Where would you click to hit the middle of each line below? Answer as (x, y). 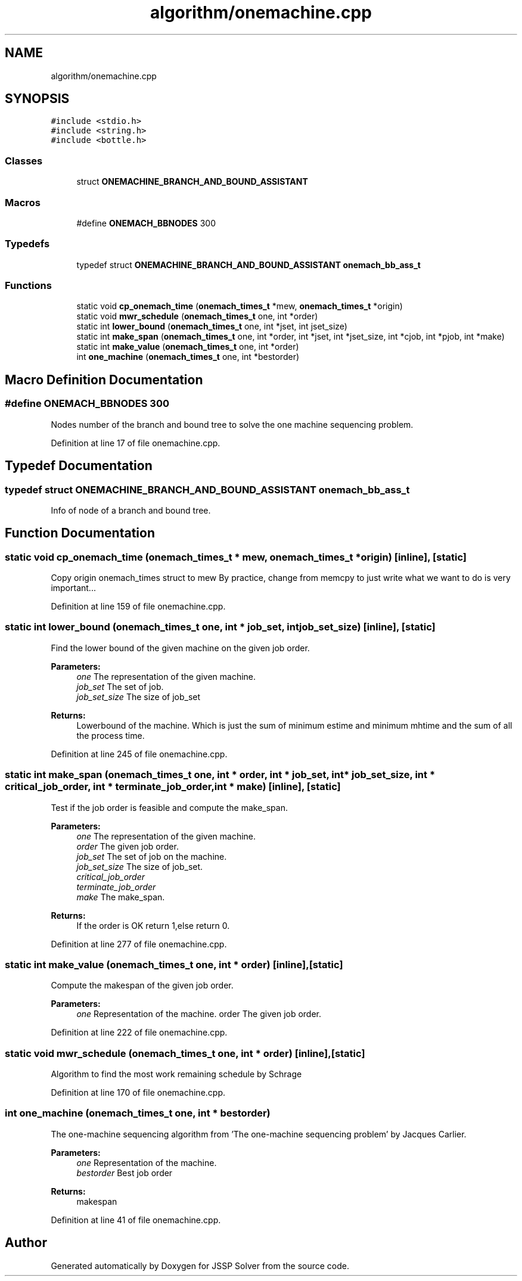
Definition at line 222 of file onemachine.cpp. (139, 1033)
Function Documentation (80, 533)
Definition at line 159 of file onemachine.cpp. (138, 607)
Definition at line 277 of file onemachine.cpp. (139, 944)
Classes (24, 161)
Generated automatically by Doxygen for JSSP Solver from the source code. (200, 1266)
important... (73, 588)
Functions (28, 286)
